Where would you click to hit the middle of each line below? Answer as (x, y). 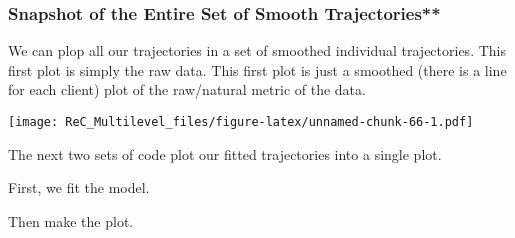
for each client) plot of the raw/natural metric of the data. (187, 89)
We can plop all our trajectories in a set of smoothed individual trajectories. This (257, 50)
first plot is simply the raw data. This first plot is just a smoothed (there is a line (257, 69)
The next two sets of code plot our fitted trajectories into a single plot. (225, 153)
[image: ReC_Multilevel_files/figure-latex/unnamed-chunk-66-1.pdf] (241, 122)
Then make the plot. (71, 220)
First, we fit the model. (79, 187)
